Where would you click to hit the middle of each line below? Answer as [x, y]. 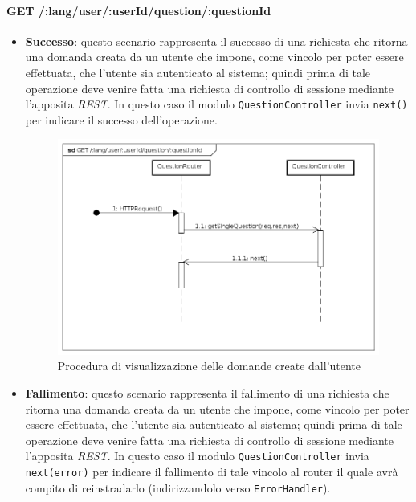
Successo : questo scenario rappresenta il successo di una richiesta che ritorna [216, 41]
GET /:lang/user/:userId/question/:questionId [139, 10]
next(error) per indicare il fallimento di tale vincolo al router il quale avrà [212, 472]
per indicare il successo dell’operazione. [121, 119]
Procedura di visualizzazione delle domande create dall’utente [209, 366]
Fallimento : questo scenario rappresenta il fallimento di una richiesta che [207, 393]
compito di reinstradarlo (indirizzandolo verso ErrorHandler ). [178, 487]
